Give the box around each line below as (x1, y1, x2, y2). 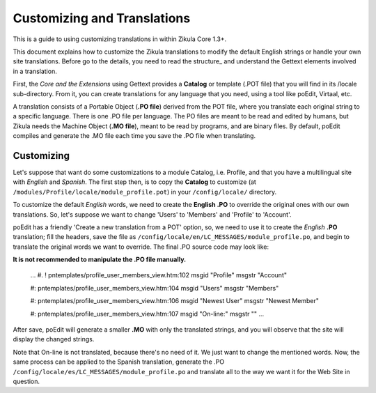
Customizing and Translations (13, 10, 191, 26)
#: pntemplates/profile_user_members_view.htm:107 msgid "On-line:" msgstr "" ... (30, 309, 265, 318)
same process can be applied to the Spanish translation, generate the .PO (13, 357, 225, 366)
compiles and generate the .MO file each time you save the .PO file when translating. (13, 132, 256, 140)
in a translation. (13, 67, 57, 75)
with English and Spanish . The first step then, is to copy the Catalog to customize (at (13, 178, 257, 186)
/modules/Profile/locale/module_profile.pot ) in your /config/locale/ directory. (13, 187, 277, 196)
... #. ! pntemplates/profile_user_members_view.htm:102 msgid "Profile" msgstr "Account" (30, 271, 287, 279)
